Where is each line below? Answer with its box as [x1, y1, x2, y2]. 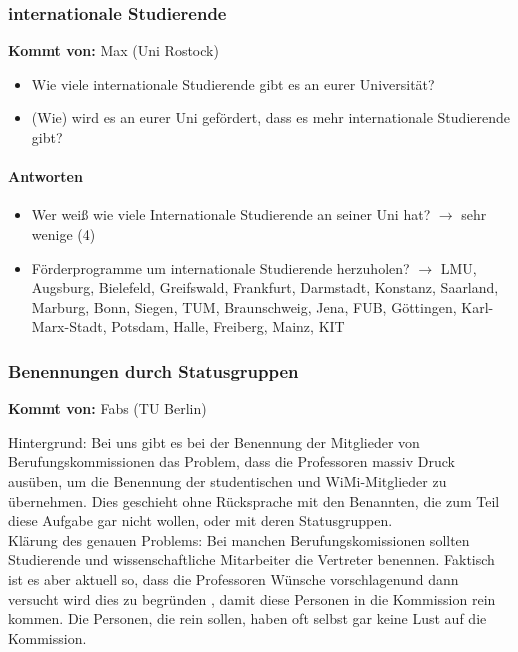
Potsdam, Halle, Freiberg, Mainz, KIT [111, 316, 345, 337]
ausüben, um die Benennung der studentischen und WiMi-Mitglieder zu [8, 470, 447, 491]
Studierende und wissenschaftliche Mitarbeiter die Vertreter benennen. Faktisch [8, 549, 495, 570]
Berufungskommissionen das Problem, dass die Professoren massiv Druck [8, 451, 456, 472]
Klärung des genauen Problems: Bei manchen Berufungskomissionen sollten [8, 529, 470, 550]
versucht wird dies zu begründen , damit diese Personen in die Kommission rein [8, 588, 496, 609]
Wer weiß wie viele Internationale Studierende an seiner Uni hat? [31, 204, 431, 225]
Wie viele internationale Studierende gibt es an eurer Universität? [31, 73, 435, 94]
